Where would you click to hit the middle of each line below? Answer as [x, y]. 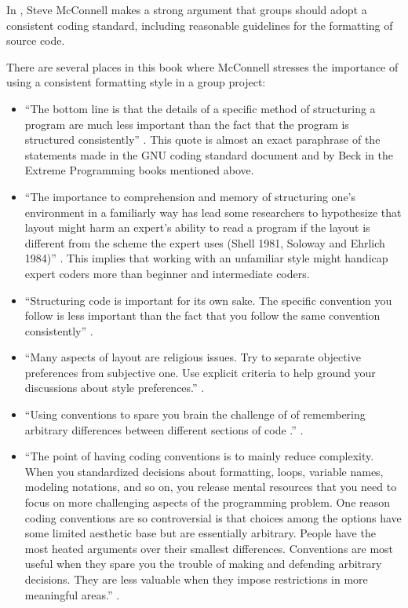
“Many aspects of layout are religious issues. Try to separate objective [193, 357]
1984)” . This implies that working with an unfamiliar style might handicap [206, 258]
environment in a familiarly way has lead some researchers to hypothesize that [213, 212]
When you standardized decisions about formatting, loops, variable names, [204, 471]
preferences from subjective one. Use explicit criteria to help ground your [200, 372]
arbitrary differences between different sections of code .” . [164, 429]
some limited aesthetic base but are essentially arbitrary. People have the [200, 533]
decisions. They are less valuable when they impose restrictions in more [196, 579]
